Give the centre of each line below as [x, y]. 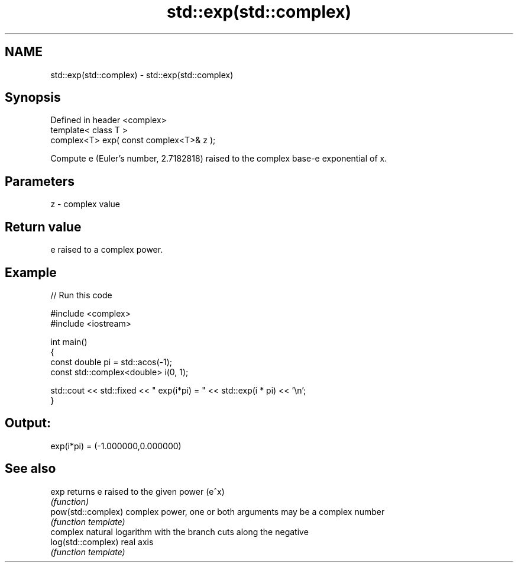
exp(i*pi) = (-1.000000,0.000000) [116, 446]
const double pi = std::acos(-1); [111, 362]
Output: [28, 423]
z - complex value [85, 204]
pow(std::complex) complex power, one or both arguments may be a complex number [218, 511]
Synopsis [33, 98]
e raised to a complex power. [107, 250]
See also [30, 469]
